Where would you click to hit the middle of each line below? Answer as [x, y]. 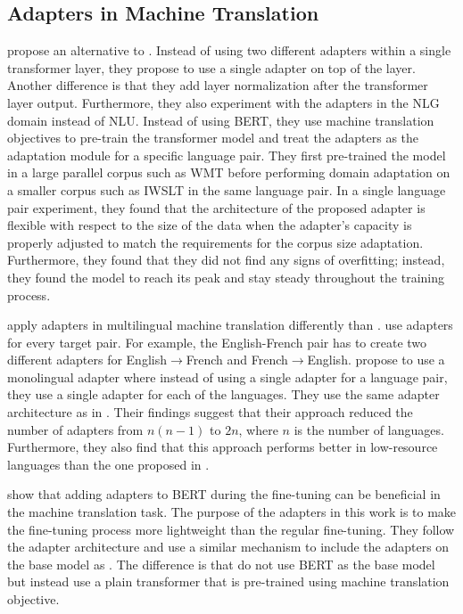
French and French [237, 360]
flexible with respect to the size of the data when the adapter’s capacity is [210, 225]
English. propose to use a [376, 360]
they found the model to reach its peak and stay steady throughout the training [226, 277]
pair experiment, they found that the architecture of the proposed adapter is [216, 207]
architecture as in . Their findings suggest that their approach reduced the [210, 412]
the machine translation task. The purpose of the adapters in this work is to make [232, 512]
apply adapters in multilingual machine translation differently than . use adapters [230, 325]
